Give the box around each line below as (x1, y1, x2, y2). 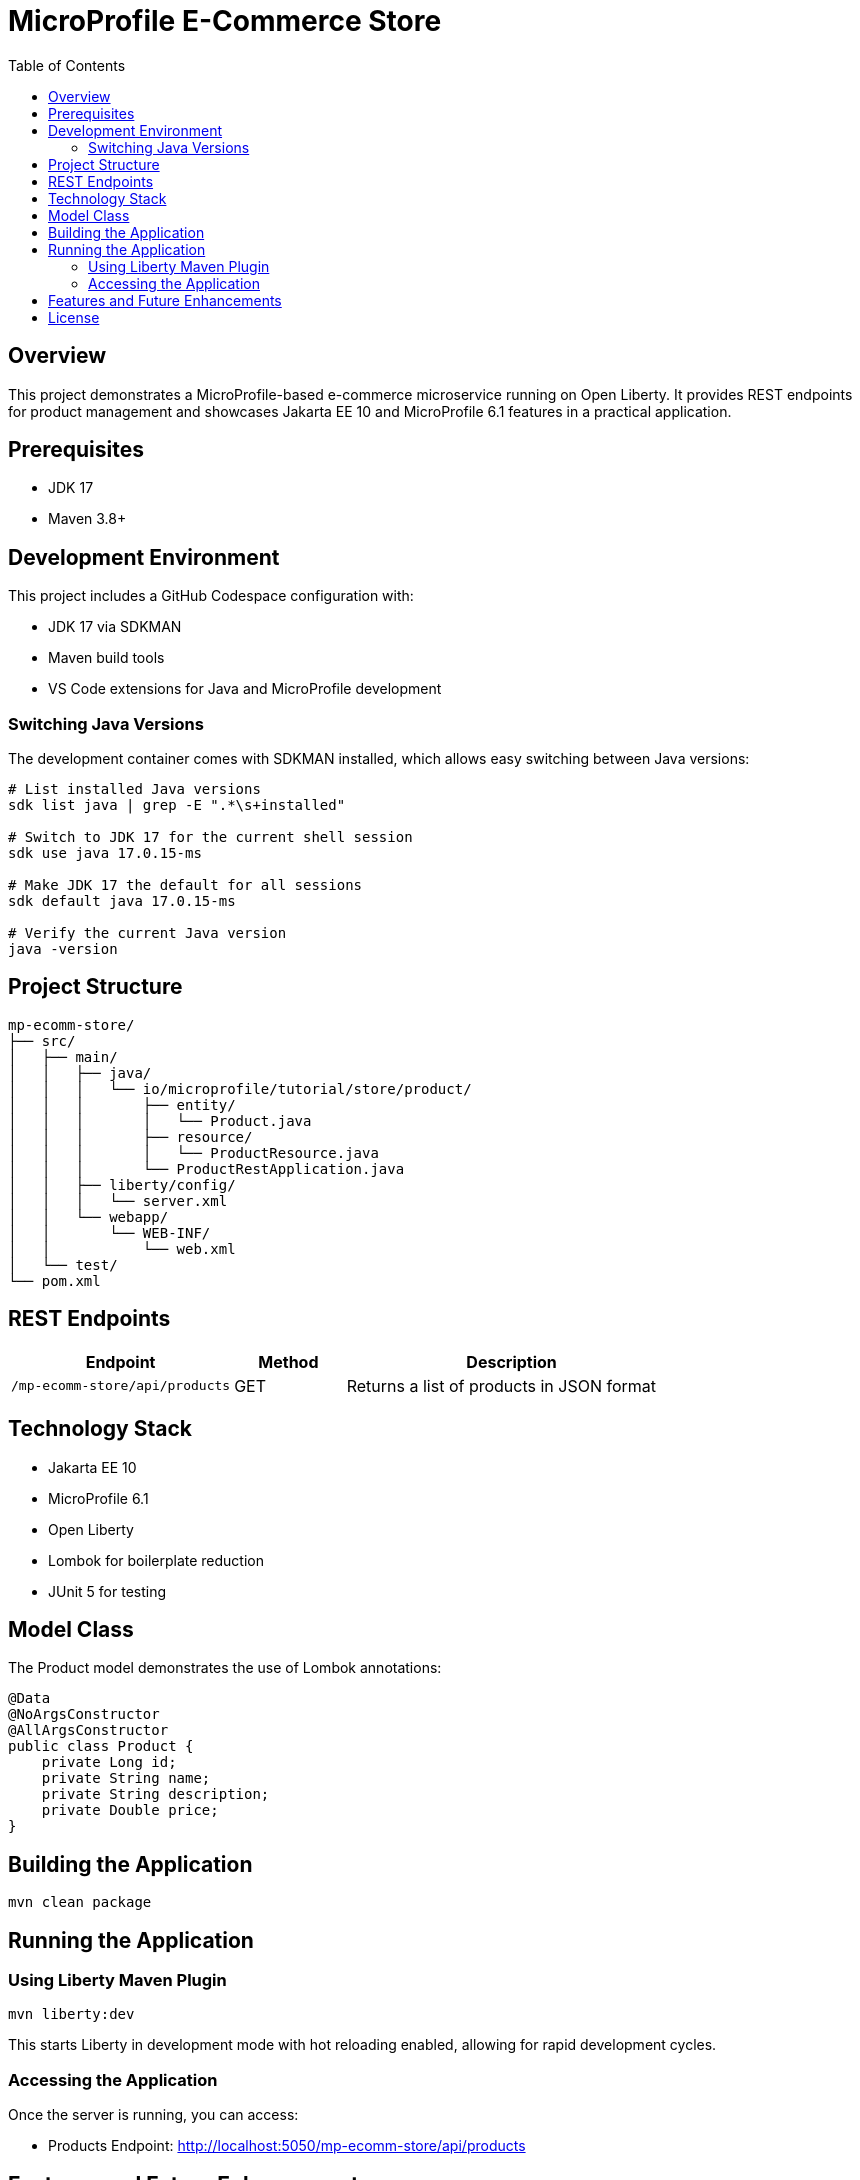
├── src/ (8, 1032, 76, 1049)
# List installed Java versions (8, 781, 261, 798)
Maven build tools (48, 649, 165, 667)
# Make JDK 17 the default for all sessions (8, 877, 363, 894)
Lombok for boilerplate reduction (48, 1551, 264, 1569)
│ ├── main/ (8, 1048, 118, 1065)
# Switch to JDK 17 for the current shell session (8, 829, 413, 846)
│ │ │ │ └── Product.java (8, 1112, 312, 1129)
